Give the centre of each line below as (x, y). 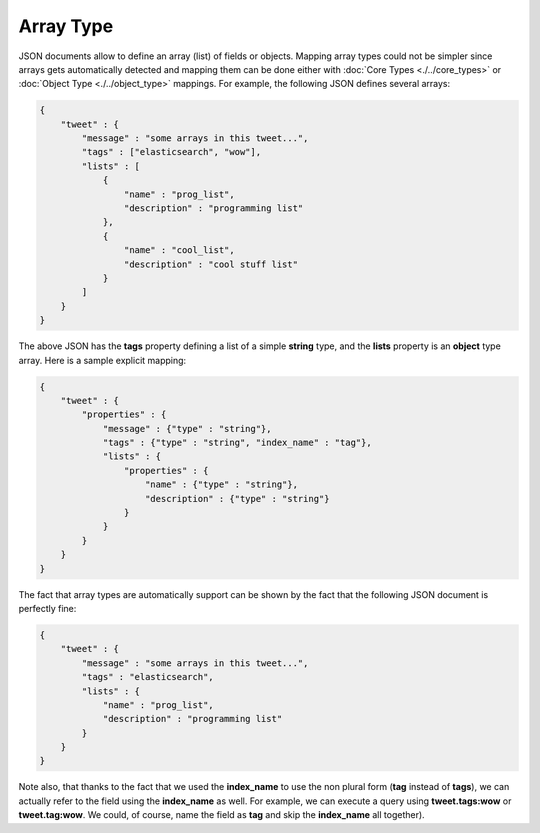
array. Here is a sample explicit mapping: (102, 360)
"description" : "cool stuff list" (211, 264)
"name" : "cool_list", (179, 250)
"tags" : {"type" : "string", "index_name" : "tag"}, (237, 443)
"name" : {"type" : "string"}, (222, 484)
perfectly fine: (47, 608)
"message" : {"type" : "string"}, (187, 428)
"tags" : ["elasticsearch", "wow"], (171, 152)
